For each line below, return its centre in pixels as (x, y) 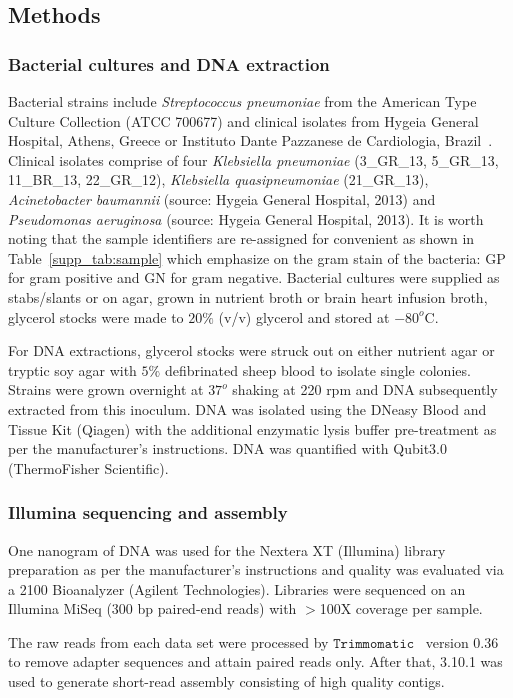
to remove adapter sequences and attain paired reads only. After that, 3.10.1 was (255, 661)
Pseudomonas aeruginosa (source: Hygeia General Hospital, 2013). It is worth (246, 218)
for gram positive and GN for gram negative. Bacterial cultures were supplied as (254, 277)
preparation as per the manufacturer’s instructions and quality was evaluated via (256, 569)
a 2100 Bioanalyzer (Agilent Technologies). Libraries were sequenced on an (237, 588)
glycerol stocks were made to (96, 316)
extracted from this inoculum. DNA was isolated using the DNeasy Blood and (247, 408)
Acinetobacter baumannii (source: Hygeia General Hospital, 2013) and (222, 198)
